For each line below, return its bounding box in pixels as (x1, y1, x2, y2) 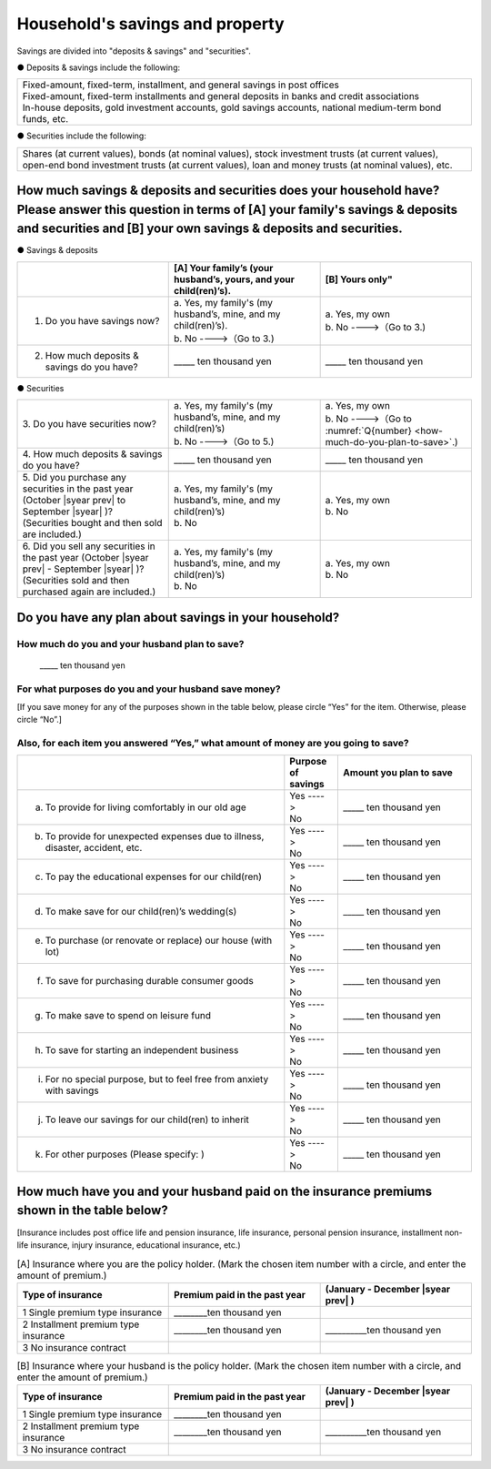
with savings (45, 1084, 99, 1097)
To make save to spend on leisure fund (45, 1009, 212, 1022)
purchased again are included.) (22, 585, 156, 598)
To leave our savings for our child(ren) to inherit (45, 1113, 249, 1126)
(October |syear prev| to (22, 494, 126, 507)
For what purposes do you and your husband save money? (16, 683, 281, 695)
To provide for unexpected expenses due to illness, (45, 830, 265, 843)
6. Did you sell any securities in (22, 540, 156, 552)
